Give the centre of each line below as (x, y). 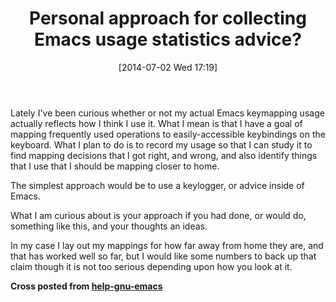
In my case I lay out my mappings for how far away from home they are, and (167, 245)
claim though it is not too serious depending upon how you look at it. (151, 266)
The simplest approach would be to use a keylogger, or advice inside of (157, 185)
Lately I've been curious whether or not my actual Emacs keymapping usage (167, 113)
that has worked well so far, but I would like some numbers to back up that (163, 256)
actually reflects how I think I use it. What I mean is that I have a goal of (156, 123)
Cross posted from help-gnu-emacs (86, 286)
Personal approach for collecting (168, 18)
